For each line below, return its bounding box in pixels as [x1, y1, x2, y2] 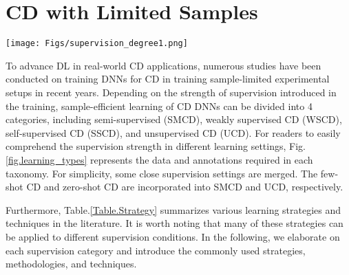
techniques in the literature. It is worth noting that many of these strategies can [6, 216, 343, 230]
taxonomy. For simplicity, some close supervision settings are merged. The [6, 166, 318, 180]
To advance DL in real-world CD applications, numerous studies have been [6, 58, 321, 72]
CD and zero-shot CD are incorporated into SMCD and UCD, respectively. [26, 179, 343, 194]
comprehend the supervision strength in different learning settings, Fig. [6, 139, 306, 153]
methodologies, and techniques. [6, 256, 137, 271]
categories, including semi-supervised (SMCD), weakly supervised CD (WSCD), [6, 112, 342, 126]
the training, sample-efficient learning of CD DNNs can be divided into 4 [6, 98, 313, 113]
